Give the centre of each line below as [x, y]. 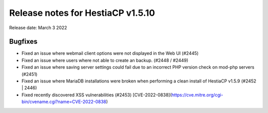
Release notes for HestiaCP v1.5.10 [82, 13]
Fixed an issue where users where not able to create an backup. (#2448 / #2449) [105, 60]
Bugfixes [23, 42]
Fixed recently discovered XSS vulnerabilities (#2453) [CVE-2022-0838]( [97, 95]
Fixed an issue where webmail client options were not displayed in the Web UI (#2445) [110, 53]
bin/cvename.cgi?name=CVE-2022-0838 [64, 102]
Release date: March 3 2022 [38, 28]
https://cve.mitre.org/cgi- [197, 95]
